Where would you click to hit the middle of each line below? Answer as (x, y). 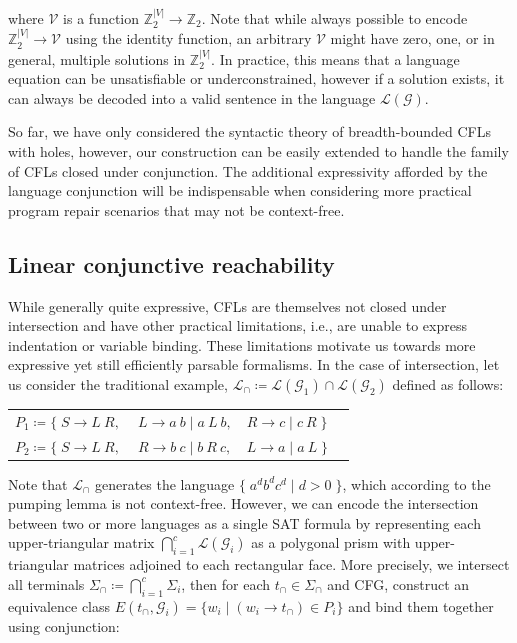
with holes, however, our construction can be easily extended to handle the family (258, 151)
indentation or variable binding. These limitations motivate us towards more (242, 344)
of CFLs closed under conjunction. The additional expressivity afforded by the (248, 170)
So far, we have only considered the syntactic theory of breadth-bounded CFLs (250, 131)
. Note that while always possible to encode (334, 17)
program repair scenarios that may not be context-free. (176, 209)
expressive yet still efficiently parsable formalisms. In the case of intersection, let (254, 364)
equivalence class (59, 605)
